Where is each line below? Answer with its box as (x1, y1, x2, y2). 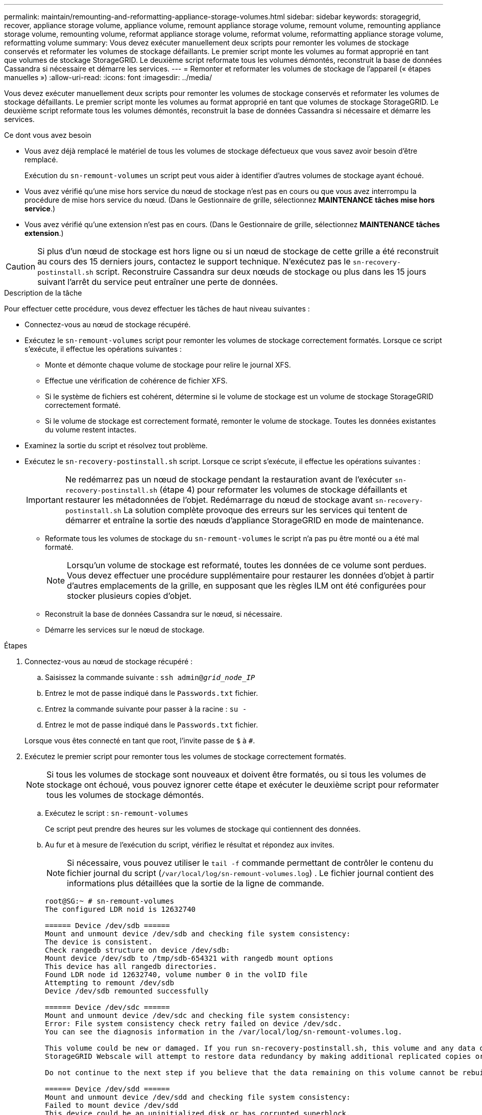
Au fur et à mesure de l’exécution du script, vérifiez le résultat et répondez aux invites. (45, 840, 334, 849)
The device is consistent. (45, 938, 153, 946)
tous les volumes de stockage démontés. (46, 790, 204, 800)
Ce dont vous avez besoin (4, 131, 91, 139)
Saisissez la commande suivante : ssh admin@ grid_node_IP (45, 673, 255, 682)
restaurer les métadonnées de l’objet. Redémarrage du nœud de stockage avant (65, 495, 373, 505)
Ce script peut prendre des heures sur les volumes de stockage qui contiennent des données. (45, 825, 361, 833)
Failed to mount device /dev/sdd (45, 1101, 179, 1109)
